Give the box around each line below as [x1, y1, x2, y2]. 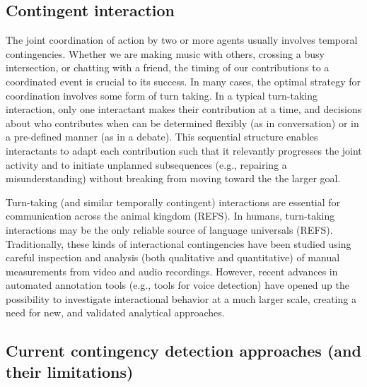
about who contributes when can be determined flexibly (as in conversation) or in [6, 115, 359, 130]
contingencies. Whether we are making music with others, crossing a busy [6, 46, 325, 61]
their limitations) [6, 360, 134, 382]
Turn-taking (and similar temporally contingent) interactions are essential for [6, 194, 341, 209]
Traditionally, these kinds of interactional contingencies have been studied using [6, 236, 351, 251]
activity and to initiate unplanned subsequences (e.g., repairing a [6, 157, 287, 172]
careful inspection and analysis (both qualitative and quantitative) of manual [6, 250, 340, 265]
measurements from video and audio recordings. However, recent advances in [6, 263, 338, 278]
